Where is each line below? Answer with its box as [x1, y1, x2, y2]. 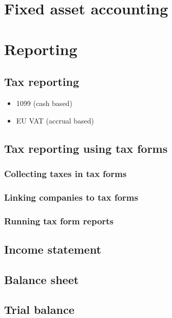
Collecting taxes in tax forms [4, 167, 127, 180]
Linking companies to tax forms [4, 190, 138, 203]
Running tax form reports [4, 214, 114, 227]
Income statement [4, 241, 102, 257]
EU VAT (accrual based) [16, 115, 94, 126]
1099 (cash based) [16, 97, 72, 108]
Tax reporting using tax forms [4, 140, 168, 156]
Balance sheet [4, 271, 79, 287]
